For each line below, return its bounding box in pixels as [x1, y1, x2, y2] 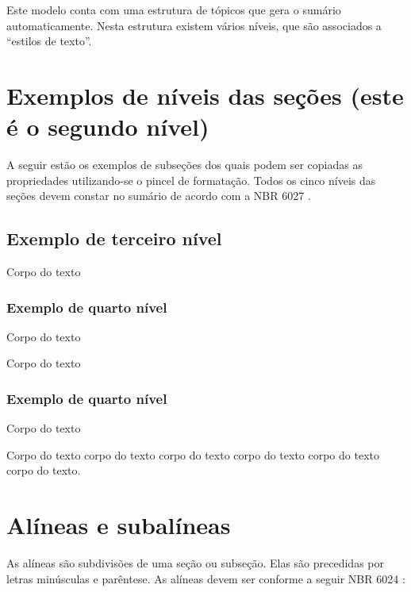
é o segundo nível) [6, 110, 209, 143]
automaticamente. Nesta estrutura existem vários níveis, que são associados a [6, 17, 382, 33]
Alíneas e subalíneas [6, 509, 231, 541]
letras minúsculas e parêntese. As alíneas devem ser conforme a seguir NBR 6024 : [6, 570, 405, 586]
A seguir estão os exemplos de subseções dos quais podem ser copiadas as [6, 156, 363, 173]
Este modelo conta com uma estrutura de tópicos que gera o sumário [6, 2, 341, 17]
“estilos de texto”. [6, 33, 92, 49]
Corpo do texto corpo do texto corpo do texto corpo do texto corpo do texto [6, 446, 379, 463]
